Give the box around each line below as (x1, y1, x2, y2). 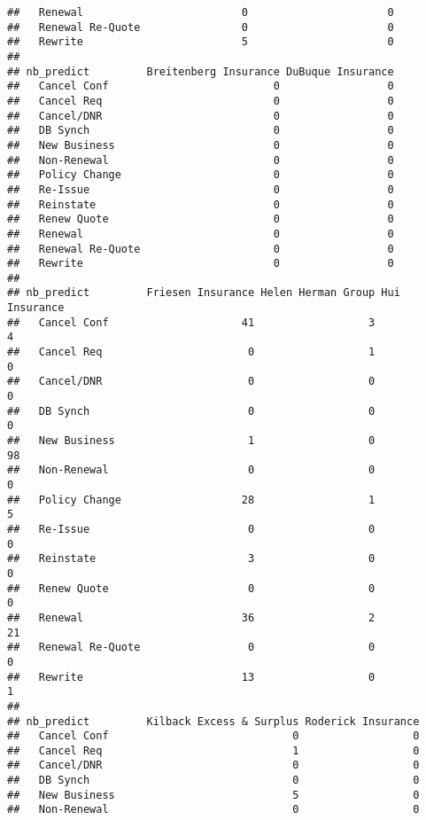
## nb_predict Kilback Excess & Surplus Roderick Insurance (7, 715, 420, 728)
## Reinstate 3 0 (7, 552, 376, 566)
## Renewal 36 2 (7, 611, 376, 624)
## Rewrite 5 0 (7, 35, 394, 49)
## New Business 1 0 (7, 434, 376, 448)
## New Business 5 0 (7, 788, 420, 801)
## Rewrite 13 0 (7, 670, 376, 683)
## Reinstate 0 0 (7, 198, 394, 211)
